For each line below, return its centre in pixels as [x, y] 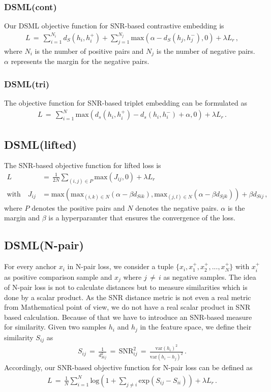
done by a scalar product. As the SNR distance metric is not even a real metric [128, 297]
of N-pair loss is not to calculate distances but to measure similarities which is [126, 287]
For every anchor [30, 266]
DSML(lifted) [40, 144]
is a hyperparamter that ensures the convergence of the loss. [142, 218]
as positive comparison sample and [58, 276]
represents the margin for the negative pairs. [80, 61]
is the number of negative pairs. [206, 51]
